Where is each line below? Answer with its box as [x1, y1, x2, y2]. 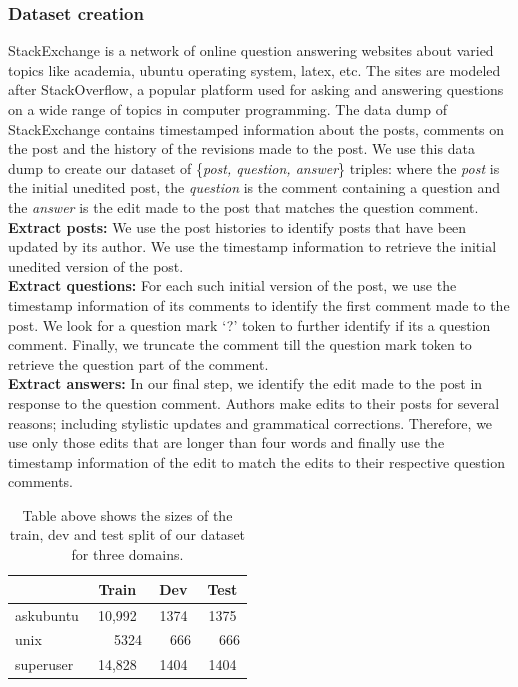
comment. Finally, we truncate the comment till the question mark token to [8, 334, 472, 355]
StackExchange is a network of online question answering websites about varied [8, 40, 494, 61]
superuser [15, 654, 74, 675]
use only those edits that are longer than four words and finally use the [8, 432, 445, 453]
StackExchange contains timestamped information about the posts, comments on [8, 118, 505, 139]
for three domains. [71, 544, 184, 565]
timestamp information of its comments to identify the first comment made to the [8, 294, 510, 315]
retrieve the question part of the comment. [8, 353, 269, 374]
